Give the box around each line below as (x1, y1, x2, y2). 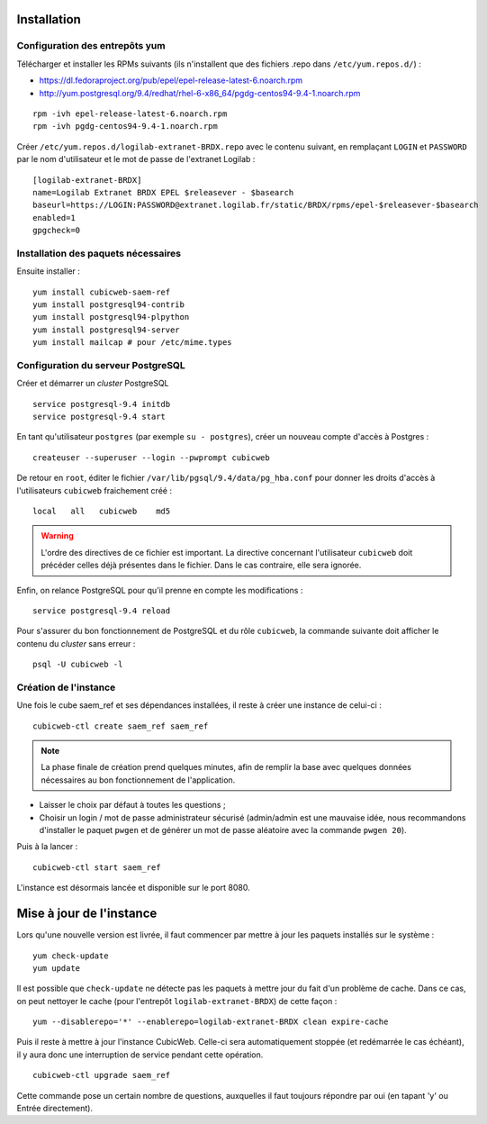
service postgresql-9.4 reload (32, 605, 171, 616)
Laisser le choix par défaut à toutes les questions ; (39, 800, 226, 811)
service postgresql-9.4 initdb (32, 399, 171, 409)
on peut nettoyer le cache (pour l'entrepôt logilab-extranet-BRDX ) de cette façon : (16, 995, 338, 1006)
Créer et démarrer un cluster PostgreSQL (16, 378, 170, 389)
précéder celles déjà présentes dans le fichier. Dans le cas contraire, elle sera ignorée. (41, 559, 362, 571)
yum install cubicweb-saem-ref (32, 286, 171, 297)
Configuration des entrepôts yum (16, 40, 166, 52)
